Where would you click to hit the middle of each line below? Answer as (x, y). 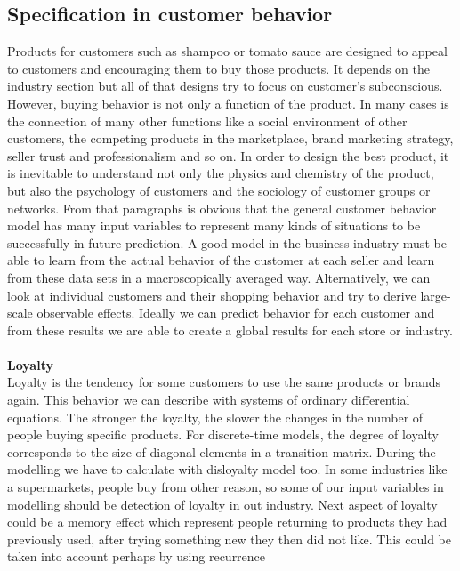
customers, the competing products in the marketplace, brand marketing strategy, (230, 138)
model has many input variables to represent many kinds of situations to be (214, 225)
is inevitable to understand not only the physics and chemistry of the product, (221, 173)
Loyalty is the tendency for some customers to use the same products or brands (224, 382)
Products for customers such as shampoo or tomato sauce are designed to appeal (227, 51)
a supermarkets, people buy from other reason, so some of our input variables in (226, 487)
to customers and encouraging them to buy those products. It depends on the (218, 68)
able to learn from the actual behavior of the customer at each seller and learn (221, 260)
